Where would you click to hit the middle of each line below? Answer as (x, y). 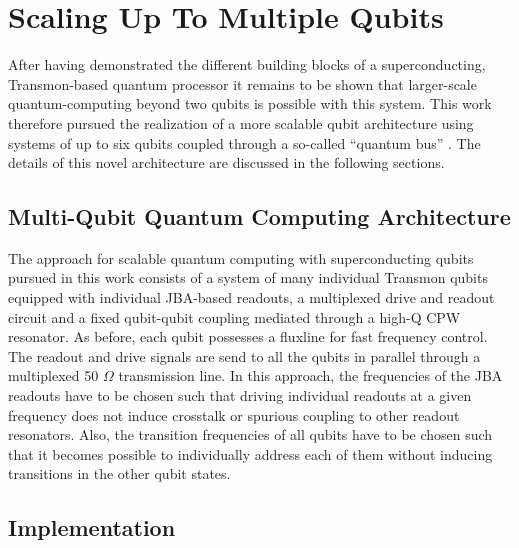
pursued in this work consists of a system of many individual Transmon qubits (248, 277)
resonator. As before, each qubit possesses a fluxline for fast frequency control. (248, 336)
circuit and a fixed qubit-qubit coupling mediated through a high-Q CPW (234, 316)
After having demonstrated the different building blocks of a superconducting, (247, 64)
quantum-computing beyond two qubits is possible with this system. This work (250, 103)
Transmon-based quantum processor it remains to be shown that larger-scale (242, 83)
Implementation (92, 527)
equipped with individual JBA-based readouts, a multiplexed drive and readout (251, 297)
